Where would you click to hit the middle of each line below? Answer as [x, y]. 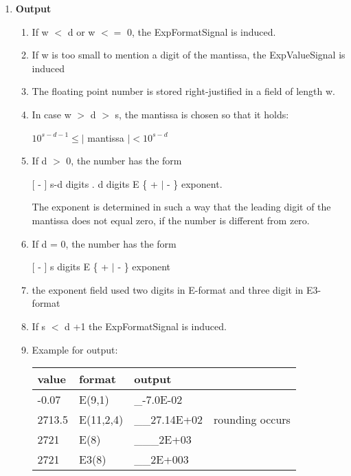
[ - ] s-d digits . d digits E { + [95, 183]
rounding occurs [252, 420]
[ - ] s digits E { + [70, 267]
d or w [81, 31]
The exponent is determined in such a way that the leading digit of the [181, 207]
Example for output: [75, 349]
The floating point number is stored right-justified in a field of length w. [183, 91]
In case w [52, 114]
